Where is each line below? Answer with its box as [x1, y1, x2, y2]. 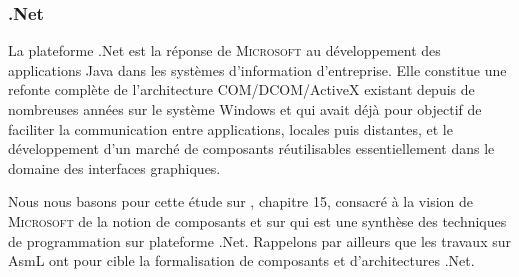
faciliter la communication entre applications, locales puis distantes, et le [8, 118, 453, 139]
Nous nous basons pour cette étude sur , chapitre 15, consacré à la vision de [8, 191, 473, 212]
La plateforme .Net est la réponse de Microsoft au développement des [8, 40, 441, 61]
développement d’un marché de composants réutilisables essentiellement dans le [8, 138, 495, 159]
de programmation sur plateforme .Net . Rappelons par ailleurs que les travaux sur [8, 230, 511, 251]
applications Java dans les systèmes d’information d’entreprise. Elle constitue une [8, 59, 507, 80]
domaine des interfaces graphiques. [8, 157, 221, 178]
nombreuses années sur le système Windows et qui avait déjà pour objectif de [8, 99, 482, 119]
